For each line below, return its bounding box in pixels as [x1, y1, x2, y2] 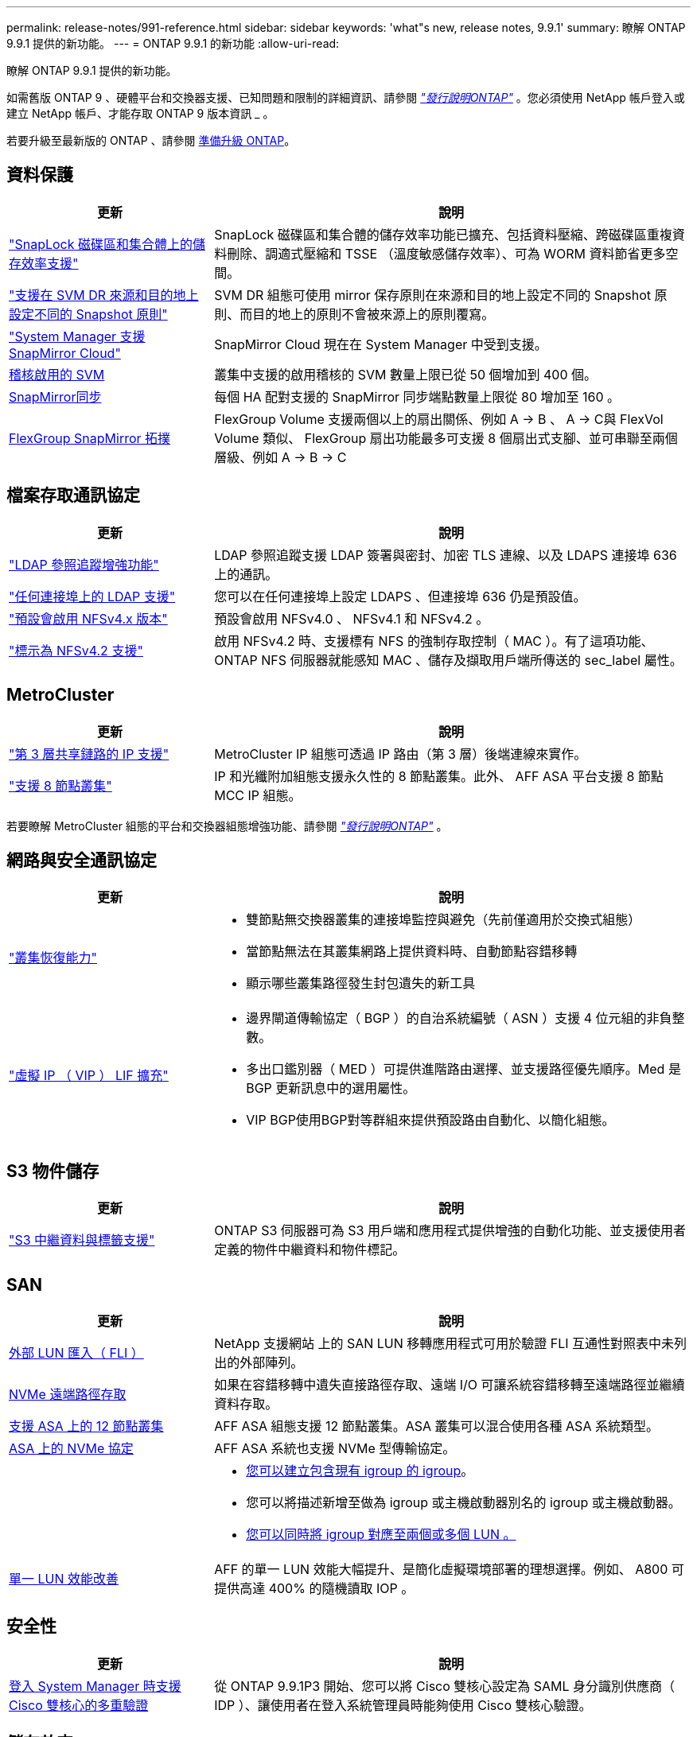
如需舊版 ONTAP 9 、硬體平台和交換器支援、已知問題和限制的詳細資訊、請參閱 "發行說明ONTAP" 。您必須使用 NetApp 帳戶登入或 [6, 91, 685, 104]
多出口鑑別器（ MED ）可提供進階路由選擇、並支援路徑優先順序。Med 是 [246, 1061, 681, 1078]
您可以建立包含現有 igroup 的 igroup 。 [246, 1463, 474, 1479]
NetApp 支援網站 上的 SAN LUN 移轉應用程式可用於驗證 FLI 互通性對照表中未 [214, 1335, 675, 1352]
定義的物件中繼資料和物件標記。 [214, 1242, 406, 1258]
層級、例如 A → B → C [214, 449, 347, 465]
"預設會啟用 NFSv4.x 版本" [9, 610, 168, 627]
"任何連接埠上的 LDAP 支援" [9, 588, 176, 604]
